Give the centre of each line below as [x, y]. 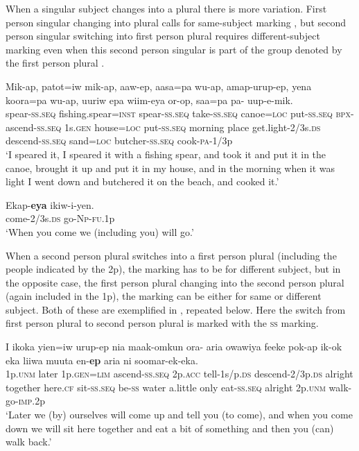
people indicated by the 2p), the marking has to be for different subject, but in [173, 269]
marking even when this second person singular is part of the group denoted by [174, 49]
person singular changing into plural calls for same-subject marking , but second [176, 22]
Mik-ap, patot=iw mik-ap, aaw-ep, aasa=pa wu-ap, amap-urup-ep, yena [159, 86]
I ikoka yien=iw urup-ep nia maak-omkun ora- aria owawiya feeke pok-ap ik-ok [174, 347]
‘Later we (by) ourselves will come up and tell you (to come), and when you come [179, 415]
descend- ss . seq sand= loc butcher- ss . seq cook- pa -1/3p [119, 141]
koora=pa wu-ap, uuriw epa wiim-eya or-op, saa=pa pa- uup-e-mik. [149, 100]
